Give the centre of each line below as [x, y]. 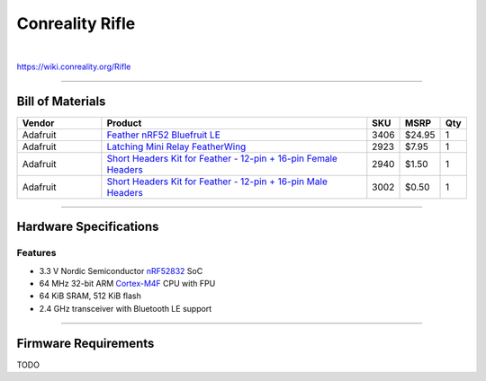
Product [124, 123]
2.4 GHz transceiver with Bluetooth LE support [126, 308]
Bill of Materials [61, 101]
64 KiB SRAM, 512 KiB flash [90, 296]
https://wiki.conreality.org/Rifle [74, 66]
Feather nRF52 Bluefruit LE [163, 135]
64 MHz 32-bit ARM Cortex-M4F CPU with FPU [127, 284]
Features [36, 253]
